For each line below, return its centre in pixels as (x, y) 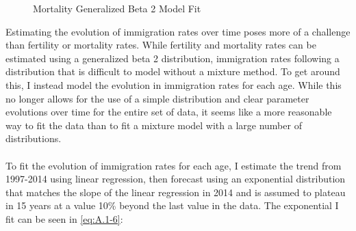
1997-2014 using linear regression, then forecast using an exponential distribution (176, 179)
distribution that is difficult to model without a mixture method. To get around (173, 71)
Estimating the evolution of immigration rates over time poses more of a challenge (178, 31)
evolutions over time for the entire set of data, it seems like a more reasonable (169, 112)
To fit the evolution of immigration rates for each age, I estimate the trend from (174, 165)
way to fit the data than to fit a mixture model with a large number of (154, 125)
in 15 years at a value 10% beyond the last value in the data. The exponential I (172, 205)
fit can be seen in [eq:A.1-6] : (64, 218)
